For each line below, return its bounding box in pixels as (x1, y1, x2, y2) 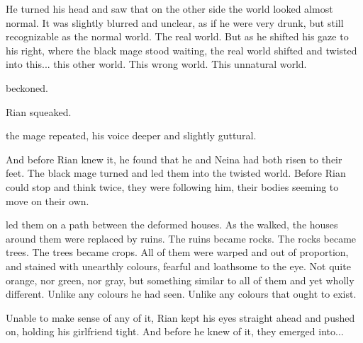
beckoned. (6, 80, 48, 95)
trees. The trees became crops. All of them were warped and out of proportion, (6, 245, 349, 260)
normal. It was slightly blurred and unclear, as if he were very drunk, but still (6, 15, 344, 30)
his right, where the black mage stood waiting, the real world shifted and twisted (6, 42, 357, 57)
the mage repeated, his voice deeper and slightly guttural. (6, 128, 257, 143)
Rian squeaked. (6, 104, 72, 119)
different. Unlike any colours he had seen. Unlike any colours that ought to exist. (6, 286, 357, 301)
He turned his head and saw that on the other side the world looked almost (6, 1, 333, 16)
